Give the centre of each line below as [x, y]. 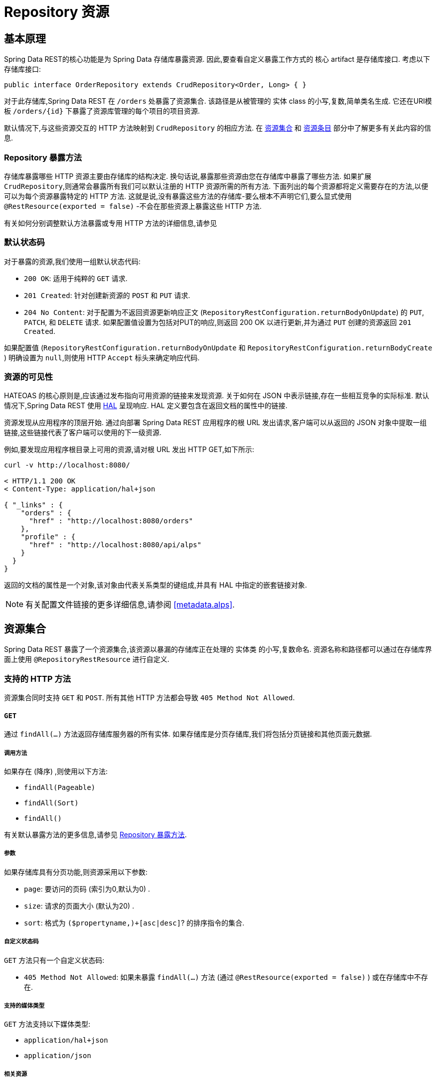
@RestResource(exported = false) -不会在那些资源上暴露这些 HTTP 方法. [133, 206]
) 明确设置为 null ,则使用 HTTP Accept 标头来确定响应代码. [102, 357]
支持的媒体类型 [24, 1005]
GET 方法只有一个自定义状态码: [54, 960]
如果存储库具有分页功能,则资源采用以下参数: [76, 872]
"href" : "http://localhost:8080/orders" [111, 521]
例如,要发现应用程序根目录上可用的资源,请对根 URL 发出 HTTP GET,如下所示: [129, 450]
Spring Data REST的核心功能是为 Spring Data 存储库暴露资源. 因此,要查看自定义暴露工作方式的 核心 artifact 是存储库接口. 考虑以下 [217, 59]
